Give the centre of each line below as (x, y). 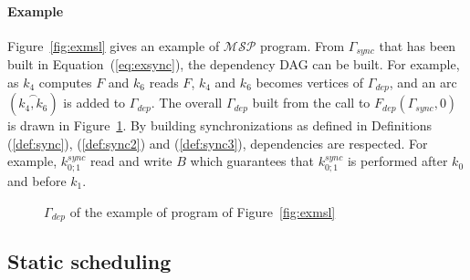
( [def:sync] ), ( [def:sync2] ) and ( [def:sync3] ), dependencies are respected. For (218, 143)
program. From (303, 45)
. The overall (187, 103)
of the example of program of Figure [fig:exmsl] (203, 211)
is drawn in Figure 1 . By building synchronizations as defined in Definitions (220, 125)
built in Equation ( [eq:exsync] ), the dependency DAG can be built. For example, (234, 64)
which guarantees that (252, 161)
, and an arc (423, 82)
